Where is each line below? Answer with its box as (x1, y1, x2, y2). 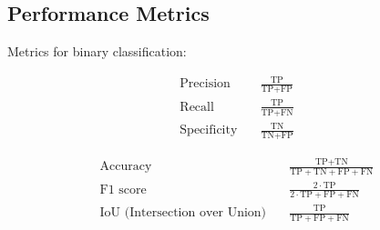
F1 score (99, 183, 147, 196)
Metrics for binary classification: (7, 42, 187, 61)
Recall (180, 100, 214, 114)
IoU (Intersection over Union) (99, 206, 267, 219)
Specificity (180, 124, 238, 137)
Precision (180, 77, 231, 91)
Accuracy (99, 160, 152, 174)
